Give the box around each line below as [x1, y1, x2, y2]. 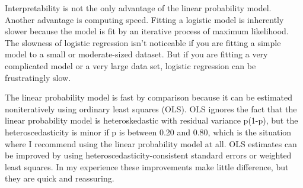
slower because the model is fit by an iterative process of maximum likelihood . [5, 25, 289, 37]
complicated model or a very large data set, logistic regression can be [5, 59, 256, 72]
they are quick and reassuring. [5, 172, 114, 184]
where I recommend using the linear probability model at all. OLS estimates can [5, 137, 297, 150]
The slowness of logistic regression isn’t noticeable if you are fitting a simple [5, 36, 281, 48]
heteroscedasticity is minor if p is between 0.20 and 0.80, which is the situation [5, 125, 292, 138]
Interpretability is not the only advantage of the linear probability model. [5, 2, 272, 14]
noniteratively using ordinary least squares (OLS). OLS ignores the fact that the [5, 102, 297, 115]
